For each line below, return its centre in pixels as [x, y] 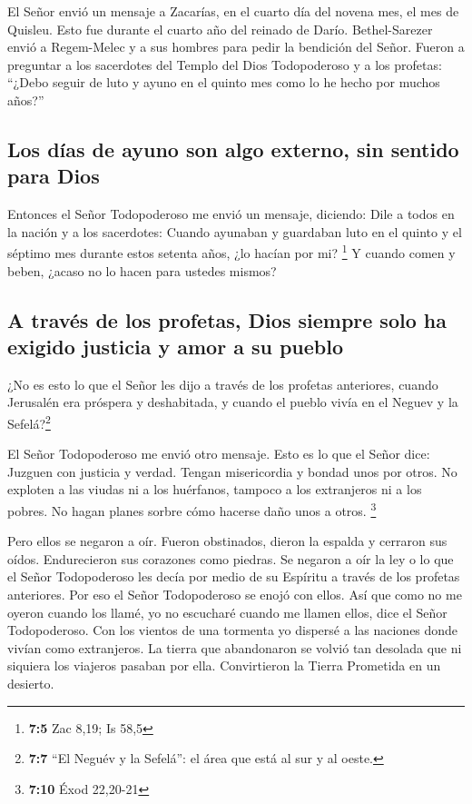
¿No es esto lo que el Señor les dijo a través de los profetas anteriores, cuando [223, 384]
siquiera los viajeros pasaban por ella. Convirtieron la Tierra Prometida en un [224, 665]
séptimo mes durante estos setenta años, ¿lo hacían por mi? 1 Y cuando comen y [231, 251]
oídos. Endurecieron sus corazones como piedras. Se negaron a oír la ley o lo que [231, 558]
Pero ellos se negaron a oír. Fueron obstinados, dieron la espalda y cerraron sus [227, 541]
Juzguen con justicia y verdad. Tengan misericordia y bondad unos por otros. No [232, 471]
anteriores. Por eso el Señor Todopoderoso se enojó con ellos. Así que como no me [235, 595]
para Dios [54, 176]
